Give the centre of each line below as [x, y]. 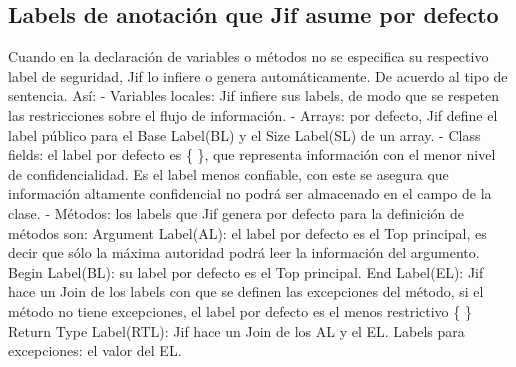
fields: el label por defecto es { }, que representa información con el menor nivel [252, 154]
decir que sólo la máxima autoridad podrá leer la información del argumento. [244, 252]
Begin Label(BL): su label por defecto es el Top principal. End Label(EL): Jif [246, 271]
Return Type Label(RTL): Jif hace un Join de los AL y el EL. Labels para [236, 330]
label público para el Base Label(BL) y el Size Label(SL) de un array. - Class [244, 134]
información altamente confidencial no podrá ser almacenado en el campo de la [250, 193]
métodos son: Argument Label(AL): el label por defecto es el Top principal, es [247, 232]
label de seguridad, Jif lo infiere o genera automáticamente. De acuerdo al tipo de [258, 75]
